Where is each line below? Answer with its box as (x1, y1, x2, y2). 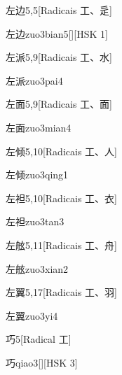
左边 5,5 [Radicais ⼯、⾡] (6, 3, 112, 17)
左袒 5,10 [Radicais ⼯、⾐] (6, 190, 117, 205)
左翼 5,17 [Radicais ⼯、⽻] (6, 285, 117, 299)
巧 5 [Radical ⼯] (6, 332, 72, 346)
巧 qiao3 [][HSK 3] (6, 355, 78, 369)
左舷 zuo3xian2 (6, 261, 69, 276)
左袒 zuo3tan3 (6, 214, 65, 229)
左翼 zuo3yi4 (6, 308, 58, 323)
